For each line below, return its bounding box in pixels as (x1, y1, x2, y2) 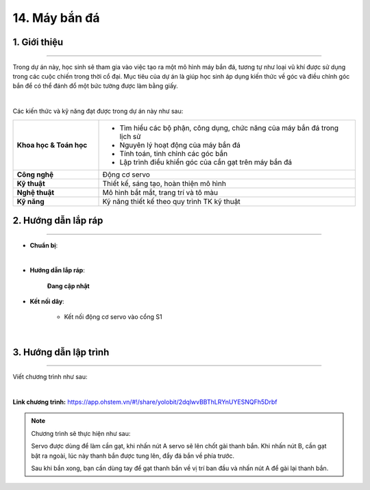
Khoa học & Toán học (16, 140, 88, 150)
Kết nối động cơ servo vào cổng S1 (64, 313, 162, 321)
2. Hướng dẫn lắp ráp (12, 214, 103, 226)
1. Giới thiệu (12, 36, 64, 48)
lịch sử (119, 131, 141, 141)
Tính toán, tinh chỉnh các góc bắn (119, 149, 228, 158)
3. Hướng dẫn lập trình (12, 346, 110, 358)
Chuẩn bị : (29, 241, 58, 249)
